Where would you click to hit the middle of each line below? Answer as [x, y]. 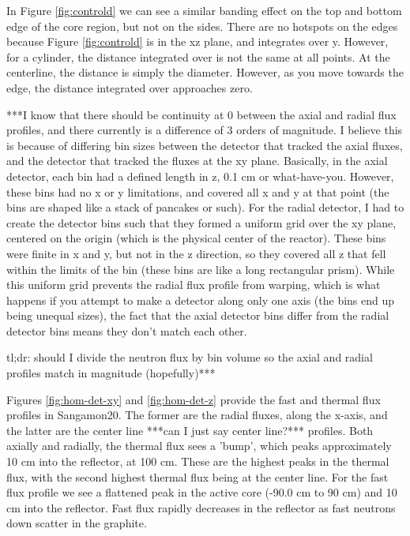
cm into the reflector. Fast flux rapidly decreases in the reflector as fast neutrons [201, 507]
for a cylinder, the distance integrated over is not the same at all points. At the [198, 56]
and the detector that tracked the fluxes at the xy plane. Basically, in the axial [197, 161]
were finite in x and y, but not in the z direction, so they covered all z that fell [196, 253]
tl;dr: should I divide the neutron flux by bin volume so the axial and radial [190, 357]
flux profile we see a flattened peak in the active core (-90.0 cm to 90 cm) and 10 [202, 492]
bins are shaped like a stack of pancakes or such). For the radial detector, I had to [205, 207]
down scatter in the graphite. [77, 523]
